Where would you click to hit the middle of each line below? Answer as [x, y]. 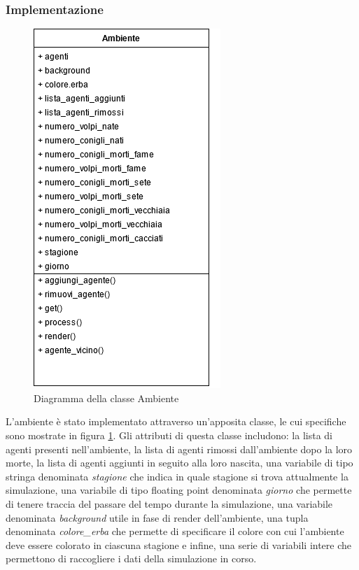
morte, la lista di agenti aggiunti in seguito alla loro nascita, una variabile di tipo [179, 463]
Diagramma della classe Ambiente [106, 398]
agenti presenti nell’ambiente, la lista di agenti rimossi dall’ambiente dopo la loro [179, 449]
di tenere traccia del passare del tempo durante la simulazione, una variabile [169, 503]
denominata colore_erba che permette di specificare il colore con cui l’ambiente [175, 531]
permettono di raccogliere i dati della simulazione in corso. [131, 558]
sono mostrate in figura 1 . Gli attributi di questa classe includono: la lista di [169, 435]
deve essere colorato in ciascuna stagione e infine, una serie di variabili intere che [179, 544]
